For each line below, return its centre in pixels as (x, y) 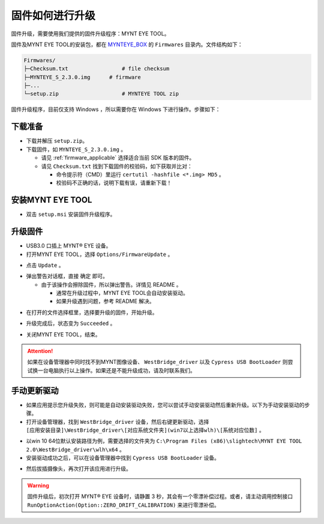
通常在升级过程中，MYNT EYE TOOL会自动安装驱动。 (122, 293)
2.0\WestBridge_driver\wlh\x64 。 (76, 449)
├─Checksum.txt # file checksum (97, 69)
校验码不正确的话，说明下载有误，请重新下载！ (114, 183)
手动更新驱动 (35, 391)
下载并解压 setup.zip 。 (57, 141)
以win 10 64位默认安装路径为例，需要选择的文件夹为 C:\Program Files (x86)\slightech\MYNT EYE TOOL (164, 441)
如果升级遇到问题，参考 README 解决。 (106, 301)
